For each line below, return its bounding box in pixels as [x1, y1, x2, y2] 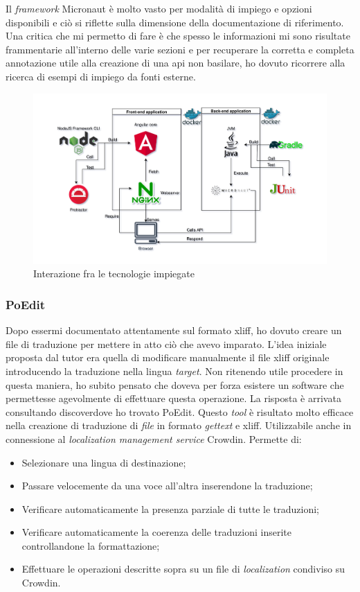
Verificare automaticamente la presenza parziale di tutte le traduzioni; [21, 501, 320, 516]
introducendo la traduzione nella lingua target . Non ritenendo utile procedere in [6, 363, 343, 378]
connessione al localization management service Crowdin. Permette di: [6, 431, 302, 446]
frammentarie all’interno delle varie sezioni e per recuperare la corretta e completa [6, 42, 354, 56]
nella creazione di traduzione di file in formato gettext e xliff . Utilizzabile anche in [6, 418, 352, 433]
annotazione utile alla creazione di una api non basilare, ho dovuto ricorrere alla [6, 55, 345, 70]
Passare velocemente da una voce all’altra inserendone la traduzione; [21, 478, 313, 493]
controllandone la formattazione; [21, 538, 160, 552]
